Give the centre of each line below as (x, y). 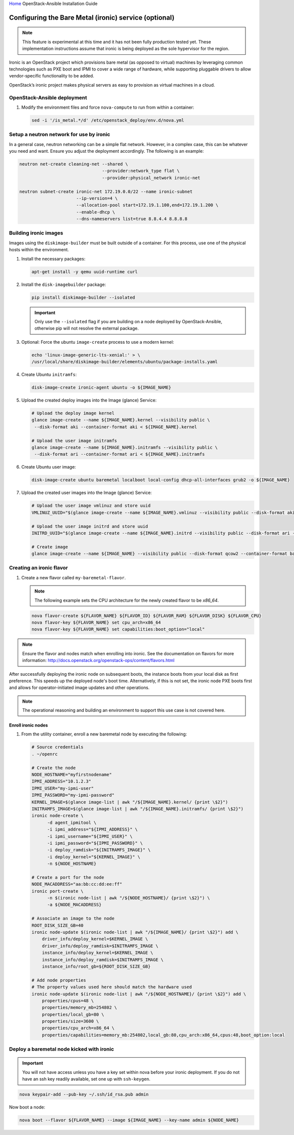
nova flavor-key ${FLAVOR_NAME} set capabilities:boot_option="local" (118, 629)
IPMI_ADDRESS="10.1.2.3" (61, 781)
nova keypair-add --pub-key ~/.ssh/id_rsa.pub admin (84, 1095)
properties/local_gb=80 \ (73, 1014)
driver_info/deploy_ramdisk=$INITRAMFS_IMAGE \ (100, 946)
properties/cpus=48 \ (68, 1001)
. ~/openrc (45, 754)
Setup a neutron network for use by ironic (60, 135)
